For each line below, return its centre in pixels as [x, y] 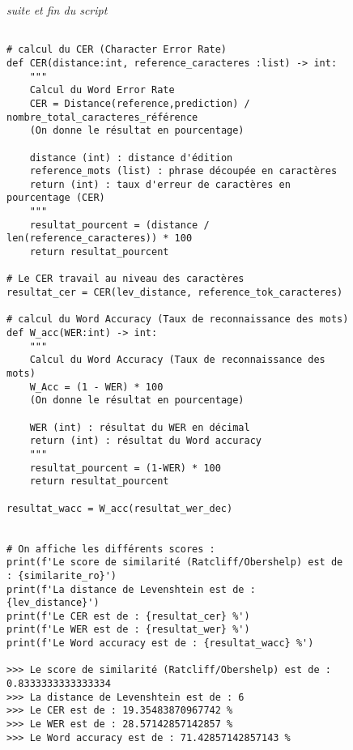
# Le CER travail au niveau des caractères [125, 279]
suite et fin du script [57, 10]
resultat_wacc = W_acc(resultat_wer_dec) [120, 508]
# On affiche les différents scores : [111, 549]
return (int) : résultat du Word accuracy [145, 441]
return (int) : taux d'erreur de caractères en [160, 184]
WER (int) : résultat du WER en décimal [140, 427]
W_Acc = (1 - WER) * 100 [96, 387]
